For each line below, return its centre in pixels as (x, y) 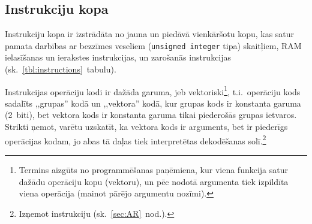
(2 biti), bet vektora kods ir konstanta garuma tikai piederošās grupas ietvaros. (151, 115)
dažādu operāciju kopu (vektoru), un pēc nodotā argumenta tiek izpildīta (154, 181)
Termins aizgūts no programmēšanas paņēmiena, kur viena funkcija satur (154, 169)
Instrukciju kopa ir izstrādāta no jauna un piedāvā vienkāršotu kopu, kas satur (150, 34)
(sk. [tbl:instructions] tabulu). (61, 69)
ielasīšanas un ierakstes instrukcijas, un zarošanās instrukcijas (118, 57)
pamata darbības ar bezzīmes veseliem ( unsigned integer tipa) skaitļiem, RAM (153, 45)
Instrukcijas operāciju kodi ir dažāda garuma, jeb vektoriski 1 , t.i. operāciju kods (153, 90)
